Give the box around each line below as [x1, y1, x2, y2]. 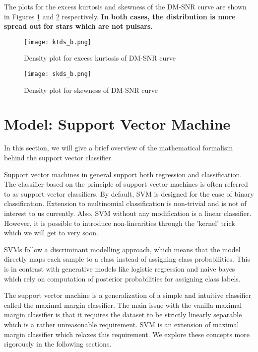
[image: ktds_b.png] [24, 38, 92, 46]
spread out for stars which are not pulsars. [4, 21, 153, 31]
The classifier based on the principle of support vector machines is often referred [4, 179, 248, 189]
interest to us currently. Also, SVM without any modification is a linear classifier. [4, 208, 252, 218]
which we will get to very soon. [4, 227, 98, 238]
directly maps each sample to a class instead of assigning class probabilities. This [4, 254, 250, 264]
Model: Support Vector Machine [4, 114, 231, 134]
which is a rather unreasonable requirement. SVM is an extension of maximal [4, 319, 239, 329]
